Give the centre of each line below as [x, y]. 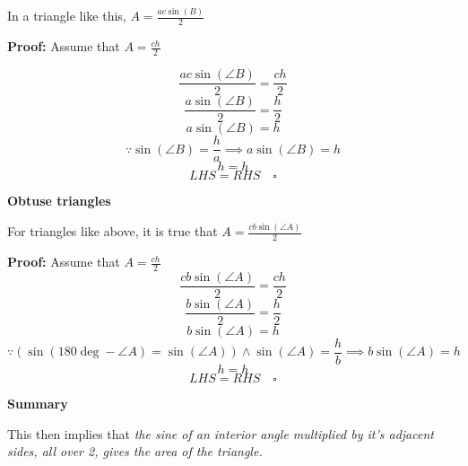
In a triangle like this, [67, 16]
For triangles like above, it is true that [113, 231]
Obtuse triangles [59, 201]
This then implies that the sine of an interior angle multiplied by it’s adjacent [221, 433]
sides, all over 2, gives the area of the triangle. [135, 451]
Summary [38, 404]
